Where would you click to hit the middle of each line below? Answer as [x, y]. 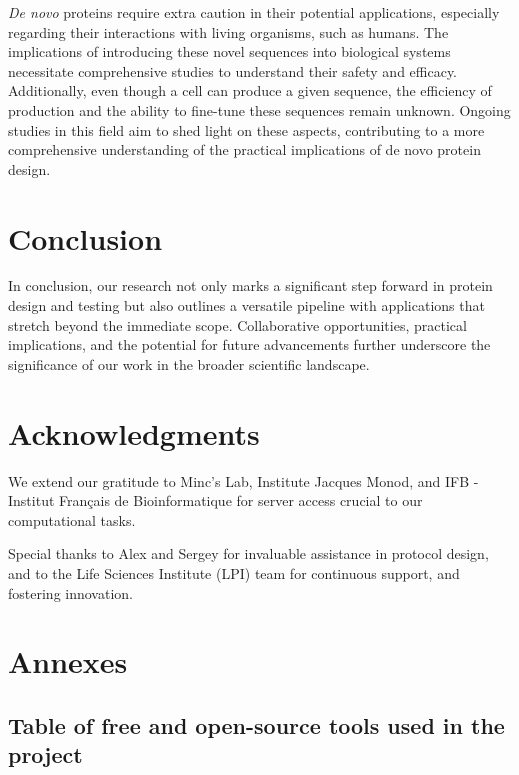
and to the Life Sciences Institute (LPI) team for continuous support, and [234, 572]
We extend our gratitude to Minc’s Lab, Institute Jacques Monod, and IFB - [243, 480]
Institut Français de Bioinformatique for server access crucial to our [215, 500]
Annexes [68, 661]
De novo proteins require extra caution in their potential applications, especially [254, 12]
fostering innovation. [70, 592]
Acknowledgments [134, 432]
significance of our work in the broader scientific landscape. [189, 363]
